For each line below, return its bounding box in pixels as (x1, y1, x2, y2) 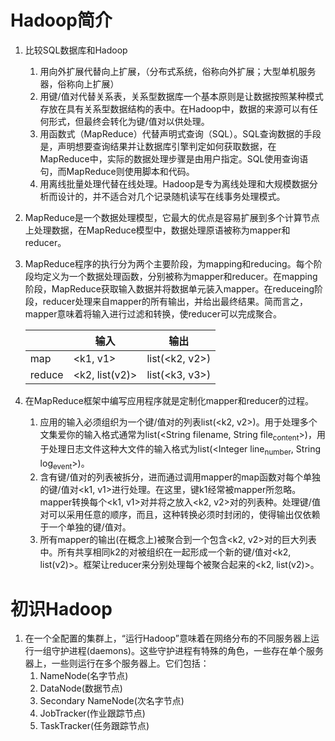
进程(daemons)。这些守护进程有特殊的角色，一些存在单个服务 (68, 645, 324, 657)
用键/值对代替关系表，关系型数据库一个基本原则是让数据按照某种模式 (39, 90, 324, 102)
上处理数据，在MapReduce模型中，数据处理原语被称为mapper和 (24, 224, 291, 236)
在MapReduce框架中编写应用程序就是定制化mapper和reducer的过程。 (24, 394, 315, 406)
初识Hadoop (10, 597, 113, 620)
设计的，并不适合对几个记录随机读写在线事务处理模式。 (57, 190, 286, 202)
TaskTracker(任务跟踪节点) (39, 720, 150, 732)
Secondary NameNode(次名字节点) (39, 695, 185, 707)
